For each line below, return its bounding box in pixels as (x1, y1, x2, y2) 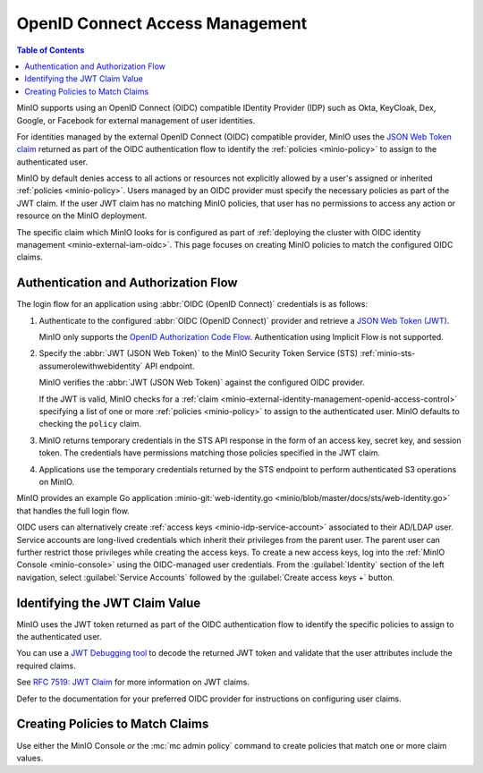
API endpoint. (144, 361, 195, 371)
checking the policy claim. (38, 419, 142, 429)
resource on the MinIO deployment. (16, 210, 148, 221)
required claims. (16, 660, 76, 671)
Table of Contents (16, 45, 85, 55)
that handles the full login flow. (16, 505, 130, 516)
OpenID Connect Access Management (16, 13, 308, 33)
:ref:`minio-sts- (359, 348, 416, 359)
